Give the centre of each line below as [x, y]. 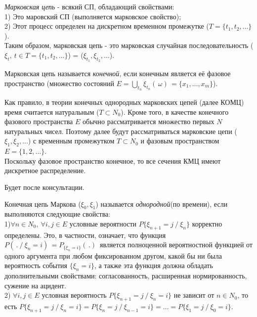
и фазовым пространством [180, 141]
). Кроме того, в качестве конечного [175, 112]
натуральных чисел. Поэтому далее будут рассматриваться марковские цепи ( [121, 131]
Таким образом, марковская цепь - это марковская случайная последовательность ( [129, 45]
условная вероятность [74, 295]
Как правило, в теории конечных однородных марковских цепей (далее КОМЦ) [124, 102]
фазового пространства [39, 121]
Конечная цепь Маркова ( [43, 204]
